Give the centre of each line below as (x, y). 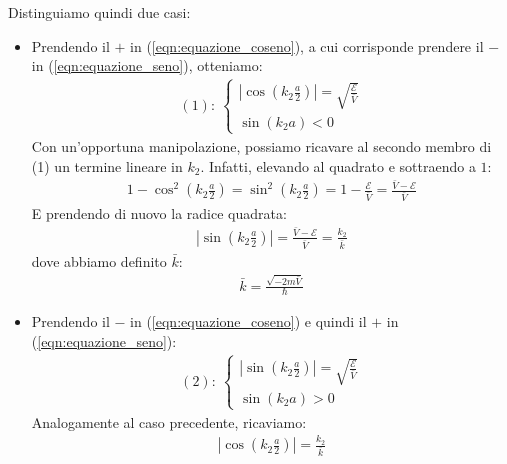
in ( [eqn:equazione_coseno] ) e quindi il (248, 321)
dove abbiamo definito (99, 260)
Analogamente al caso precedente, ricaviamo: (169, 421)
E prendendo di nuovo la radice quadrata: (159, 213)
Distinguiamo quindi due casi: (99, 12)
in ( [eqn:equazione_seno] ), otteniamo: (147, 65)
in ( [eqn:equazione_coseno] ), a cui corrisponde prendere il (307, 45)
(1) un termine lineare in (107, 165)
